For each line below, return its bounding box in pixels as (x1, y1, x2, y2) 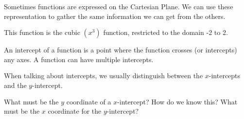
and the (4, 80, 27, 90)
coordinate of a (66, 96, 111, 106)
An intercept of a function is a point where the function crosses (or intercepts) (4, 45, 237, 55)
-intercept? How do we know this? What (117, 96, 238, 106)
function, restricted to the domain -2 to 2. (103, 27, 228, 37)
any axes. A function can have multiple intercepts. (4, 54, 154, 64)
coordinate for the (48, 106, 102, 116)
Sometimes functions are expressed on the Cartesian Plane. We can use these (4, 1, 233, 11)
